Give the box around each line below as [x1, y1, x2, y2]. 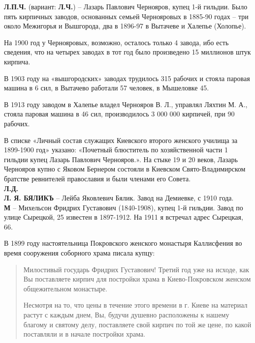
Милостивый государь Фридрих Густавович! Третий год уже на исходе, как [23, 264, 250, 274]
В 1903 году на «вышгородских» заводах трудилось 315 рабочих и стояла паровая [4, 73, 250, 83]
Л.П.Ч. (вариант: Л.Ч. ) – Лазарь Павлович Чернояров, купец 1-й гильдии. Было [4, 1, 248, 11]
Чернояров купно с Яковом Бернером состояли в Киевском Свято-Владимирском [4, 164, 246, 174]
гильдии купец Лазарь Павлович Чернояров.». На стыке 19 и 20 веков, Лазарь [4, 154, 238, 164]
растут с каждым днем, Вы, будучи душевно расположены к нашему [23, 310, 229, 320]
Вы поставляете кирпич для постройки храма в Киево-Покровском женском [23, 274, 251, 284]
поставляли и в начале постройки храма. [23, 329, 146, 339]
